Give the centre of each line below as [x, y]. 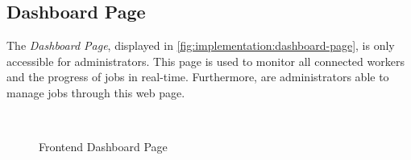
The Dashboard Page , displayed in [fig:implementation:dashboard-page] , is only [201, 45]
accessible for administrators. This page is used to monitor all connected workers [205, 61]
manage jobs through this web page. [96, 92]
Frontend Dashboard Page [103, 147]
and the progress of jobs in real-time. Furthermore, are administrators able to [198, 77]
